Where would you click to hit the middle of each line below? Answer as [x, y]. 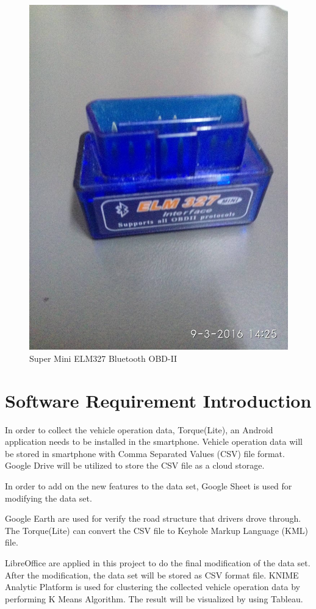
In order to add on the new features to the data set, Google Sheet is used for [149, 486]
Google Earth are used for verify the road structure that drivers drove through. [153, 518]
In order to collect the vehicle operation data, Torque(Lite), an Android [139, 429]
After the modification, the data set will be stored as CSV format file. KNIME [152, 575]
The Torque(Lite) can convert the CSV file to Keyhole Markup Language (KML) [156, 530]
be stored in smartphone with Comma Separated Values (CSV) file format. [145, 453]
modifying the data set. [48, 498]
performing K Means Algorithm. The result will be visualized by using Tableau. [154, 598]
